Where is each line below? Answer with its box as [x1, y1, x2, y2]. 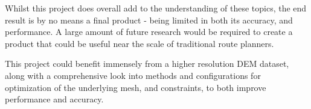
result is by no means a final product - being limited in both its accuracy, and [5, 13, 293, 26]
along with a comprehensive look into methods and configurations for [5, 69, 261, 81]
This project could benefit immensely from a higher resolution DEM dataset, [5, 57, 289, 70]
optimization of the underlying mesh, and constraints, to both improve [5, 81, 266, 93]
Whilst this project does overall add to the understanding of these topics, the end [5, 2, 307, 14]
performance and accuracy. [5, 93, 104, 105]
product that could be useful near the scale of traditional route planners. [5, 37, 274, 49]
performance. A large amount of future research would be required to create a [5, 25, 293, 38]
